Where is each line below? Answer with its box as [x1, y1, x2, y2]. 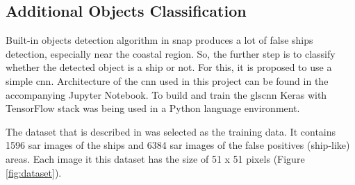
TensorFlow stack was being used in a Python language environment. [6, 101, 300, 115]
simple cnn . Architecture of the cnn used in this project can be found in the [6, 73, 329, 88]
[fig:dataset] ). [6, 165, 62, 179]
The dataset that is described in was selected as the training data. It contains [6, 124, 336, 138]
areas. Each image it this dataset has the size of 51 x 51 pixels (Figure [6, 151, 305, 166]
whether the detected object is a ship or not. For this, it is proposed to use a [6, 60, 332, 74]
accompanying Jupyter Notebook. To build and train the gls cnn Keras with [6, 87, 327, 102]
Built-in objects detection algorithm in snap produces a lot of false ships [6, 33, 313, 47]
